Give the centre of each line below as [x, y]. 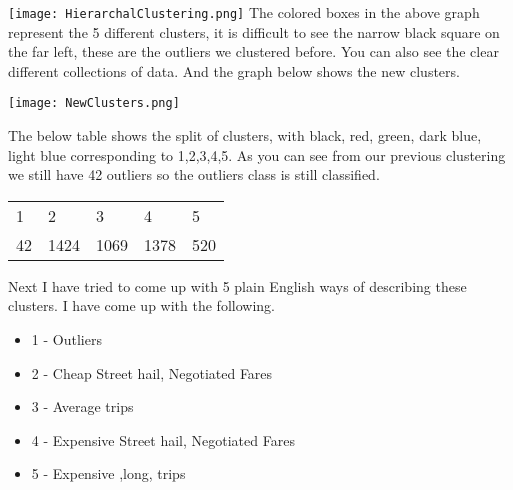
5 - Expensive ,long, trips [108, 473]
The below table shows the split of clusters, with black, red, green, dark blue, [245, 135]
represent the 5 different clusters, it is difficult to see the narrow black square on [254, 31]
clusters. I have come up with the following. [141, 305]
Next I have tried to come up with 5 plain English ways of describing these [237, 285]
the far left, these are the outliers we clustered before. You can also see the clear [253, 51]
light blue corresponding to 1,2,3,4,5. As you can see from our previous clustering [257, 154]
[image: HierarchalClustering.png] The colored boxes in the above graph [244, 12]
